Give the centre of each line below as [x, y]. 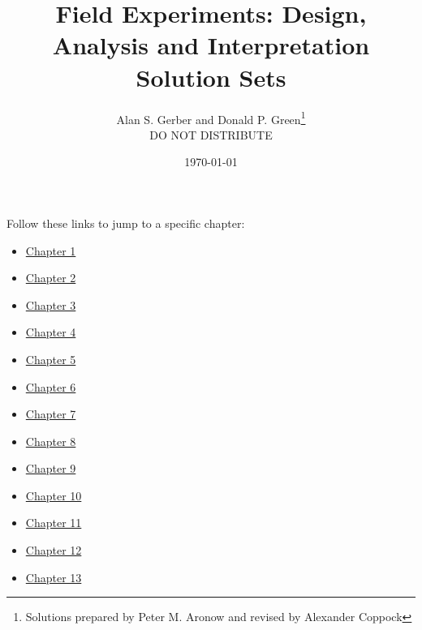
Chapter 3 [51, 304]
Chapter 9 [51, 468]
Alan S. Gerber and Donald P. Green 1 [211, 118]
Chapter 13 [54, 577]
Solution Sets [211, 77]
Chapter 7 [51, 414]
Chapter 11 [54, 523]
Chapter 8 [51, 441]
